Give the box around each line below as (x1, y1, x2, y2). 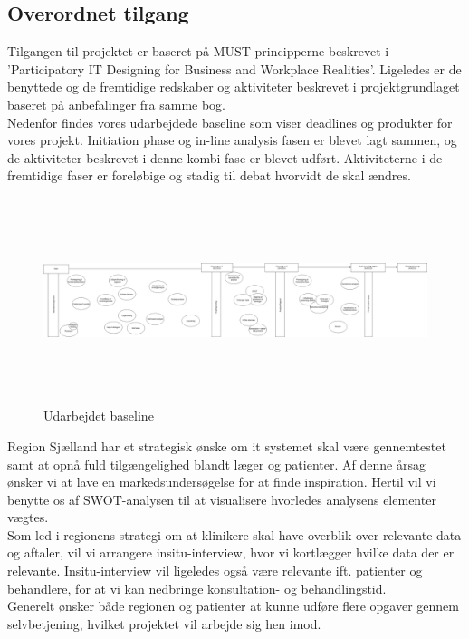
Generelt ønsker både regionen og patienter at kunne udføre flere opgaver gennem (7, 596, 459, 615)
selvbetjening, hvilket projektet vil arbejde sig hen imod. (7, 614, 321, 633)
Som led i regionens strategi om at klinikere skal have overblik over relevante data (7, 525, 462, 544)
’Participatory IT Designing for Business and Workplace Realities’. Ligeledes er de (7, 59, 462, 78)
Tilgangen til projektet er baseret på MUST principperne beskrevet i (7, 42, 389, 61)
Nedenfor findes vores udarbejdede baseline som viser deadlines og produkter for (7, 112, 453, 131)
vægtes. (7, 508, 49, 527)
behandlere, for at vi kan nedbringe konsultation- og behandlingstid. (7, 578, 387, 597)
